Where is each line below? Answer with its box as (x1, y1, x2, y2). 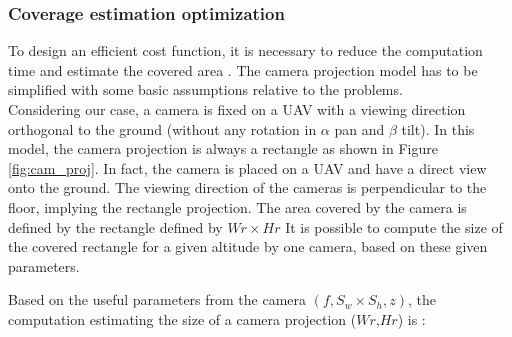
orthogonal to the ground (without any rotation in (8, 118, 317, 139)
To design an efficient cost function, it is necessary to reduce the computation (8, 40, 483, 61)
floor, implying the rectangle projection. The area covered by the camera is (8, 196, 467, 217)
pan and (334, 118, 385, 139)
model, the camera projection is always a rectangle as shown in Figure (8, 138, 438, 159)
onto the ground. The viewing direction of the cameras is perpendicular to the (8, 177, 487, 198)
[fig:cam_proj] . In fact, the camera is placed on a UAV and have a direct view (8, 157, 487, 178)
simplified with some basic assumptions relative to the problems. (8, 79, 403, 100)
